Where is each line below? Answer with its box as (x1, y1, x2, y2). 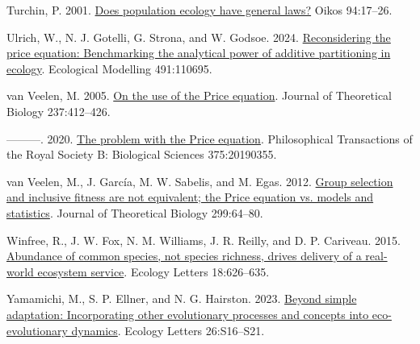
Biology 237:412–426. (6, 102, 111, 119)
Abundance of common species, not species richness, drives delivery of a (6, 247, 362, 264)
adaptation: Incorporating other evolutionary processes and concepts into (6, 305, 369, 322)
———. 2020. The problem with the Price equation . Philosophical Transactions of (6, 130, 413, 147)
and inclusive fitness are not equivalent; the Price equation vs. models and (6, 189, 374, 205)
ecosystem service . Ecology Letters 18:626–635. (37, 263, 270, 280)
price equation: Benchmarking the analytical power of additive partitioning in (6, 44, 391, 61)
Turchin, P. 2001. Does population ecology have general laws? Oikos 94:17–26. (6, 2, 393, 18)
